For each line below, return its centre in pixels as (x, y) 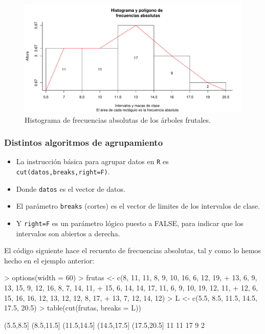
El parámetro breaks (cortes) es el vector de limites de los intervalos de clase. (138, 206)
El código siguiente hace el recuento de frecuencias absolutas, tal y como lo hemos (132, 250)
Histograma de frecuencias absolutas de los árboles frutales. (118, 119)
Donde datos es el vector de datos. (71, 188)
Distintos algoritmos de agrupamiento (84, 142)
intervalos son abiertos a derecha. (68, 233)
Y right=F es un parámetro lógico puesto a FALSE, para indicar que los (130, 223)
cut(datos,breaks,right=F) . (63, 172)
